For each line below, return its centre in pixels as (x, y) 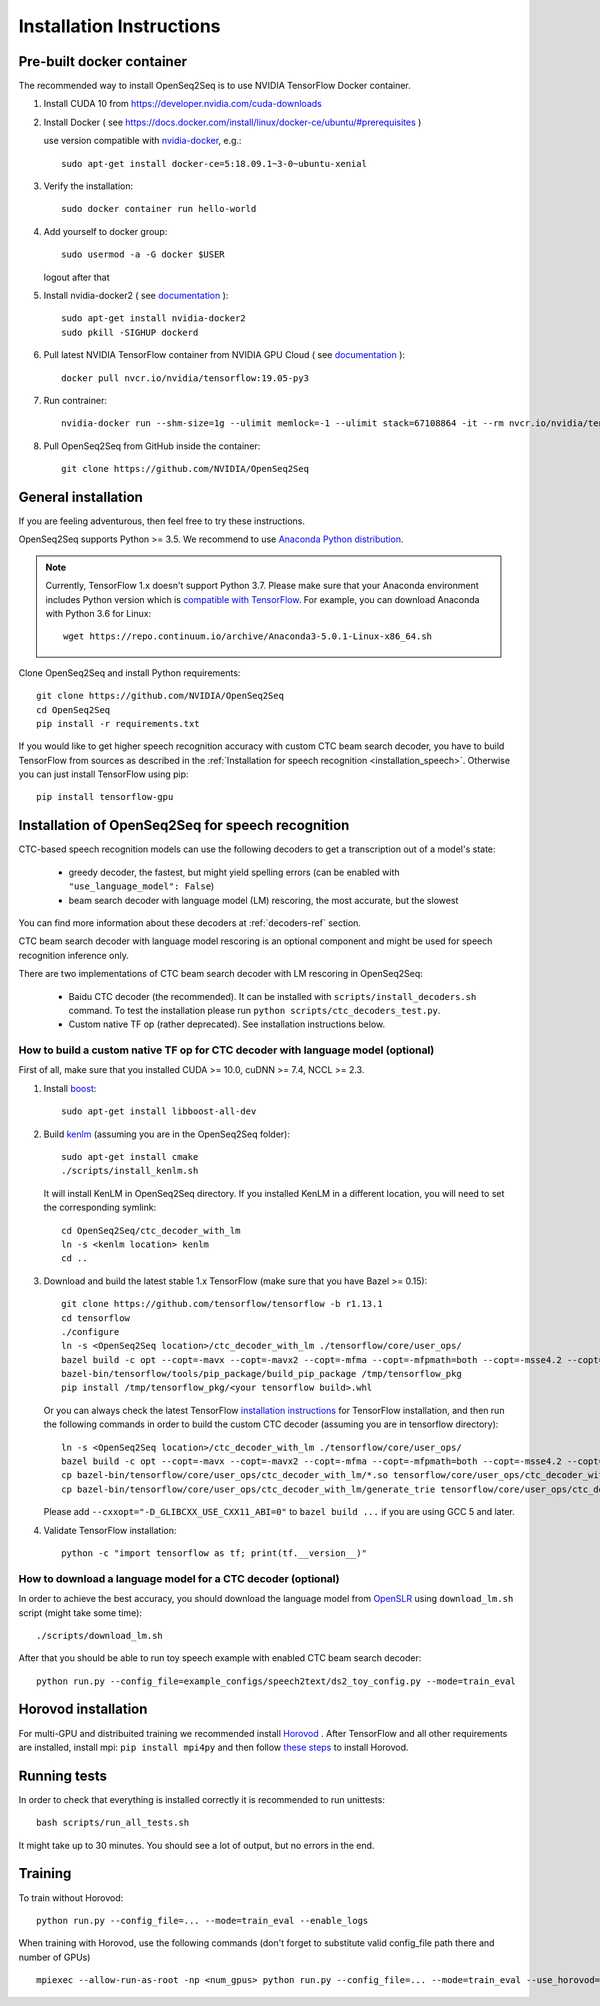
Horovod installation (83, 1709)
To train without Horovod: (71, 1897)
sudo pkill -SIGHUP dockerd (130, 332)
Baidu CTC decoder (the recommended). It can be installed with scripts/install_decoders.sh (272, 996)
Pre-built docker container (102, 61)
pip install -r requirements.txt (118, 723)
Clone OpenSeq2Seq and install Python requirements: (129, 672)
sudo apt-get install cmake (130, 1156)
